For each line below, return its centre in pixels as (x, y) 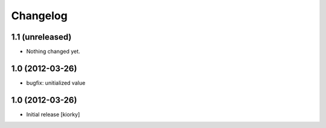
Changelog (39, 16)
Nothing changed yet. (53, 52)
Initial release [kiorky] (53, 114)
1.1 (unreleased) (41, 37)
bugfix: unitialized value (56, 83)
